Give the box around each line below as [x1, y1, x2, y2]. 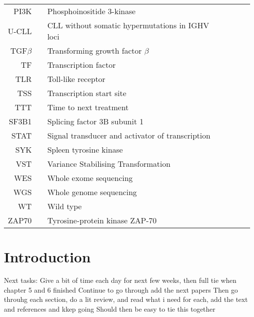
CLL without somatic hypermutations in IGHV [47, 20, 209, 31]
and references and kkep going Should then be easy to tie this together [4, 303, 215, 314]
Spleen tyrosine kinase [47, 144, 123, 155]
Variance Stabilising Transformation [47, 158, 170, 169]
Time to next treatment [47, 101, 129, 113]
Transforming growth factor [47, 45, 142, 56]
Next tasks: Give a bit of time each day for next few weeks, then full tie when [4, 275, 236, 285]
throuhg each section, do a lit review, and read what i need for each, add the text [4, 294, 248, 304]
